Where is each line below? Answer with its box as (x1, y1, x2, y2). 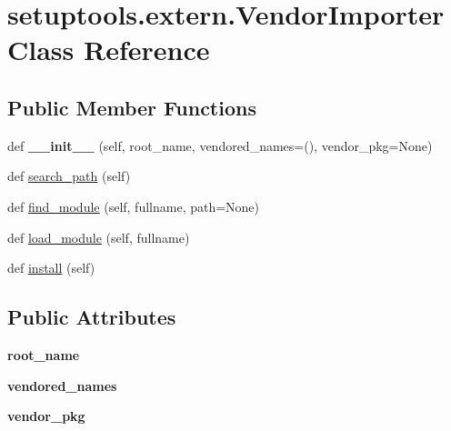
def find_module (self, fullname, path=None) (7, 196, 260, 215)
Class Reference (7, 31, 210, 68)
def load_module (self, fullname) (7, 227, 190, 246)
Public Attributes (7, 303, 176, 331)
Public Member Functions (7, 93, 256, 121)
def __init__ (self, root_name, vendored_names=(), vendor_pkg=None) (7, 135, 433, 155)
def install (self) (7, 258, 95, 277)
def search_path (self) (7, 166, 131, 185)
